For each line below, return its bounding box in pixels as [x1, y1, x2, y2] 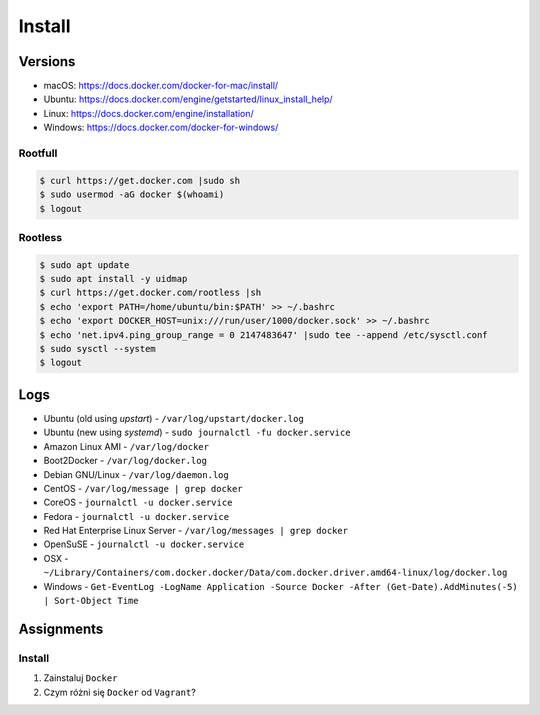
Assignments [18, 620, 104, 637]
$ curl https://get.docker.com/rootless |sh [39, 287, 262, 299]
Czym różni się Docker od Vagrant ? [43, 686, 197, 698]
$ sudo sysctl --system [39, 343, 157, 355]
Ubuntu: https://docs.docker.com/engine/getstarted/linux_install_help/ [43, 93, 334, 105]
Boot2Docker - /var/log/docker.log [43, 455, 207, 467]
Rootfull [18, 146, 58, 160]
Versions [18, 53, 76, 70]
